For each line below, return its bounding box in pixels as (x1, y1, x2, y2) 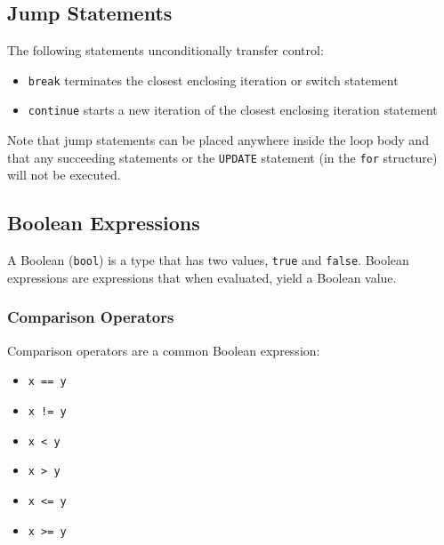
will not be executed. (7, 165, 121, 184)
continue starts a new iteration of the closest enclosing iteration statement (28, 100, 438, 119)
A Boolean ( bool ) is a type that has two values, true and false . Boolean (7, 251, 409, 269)
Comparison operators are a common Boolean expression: (7, 341, 320, 359)
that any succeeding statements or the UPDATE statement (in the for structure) (7, 148, 438, 166)
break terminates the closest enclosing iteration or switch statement (28, 70, 399, 89)
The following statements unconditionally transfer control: (7, 41, 324, 60)
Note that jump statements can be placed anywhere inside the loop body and (7, 131, 429, 149)
